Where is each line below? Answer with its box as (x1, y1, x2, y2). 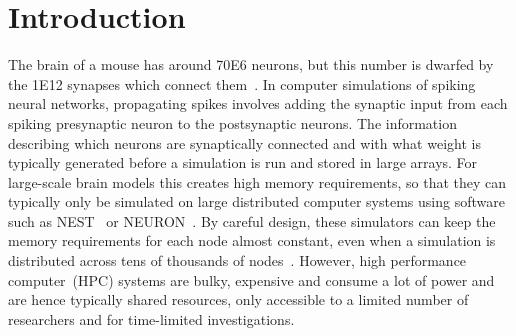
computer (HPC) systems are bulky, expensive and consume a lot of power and (8, 269, 495, 290)
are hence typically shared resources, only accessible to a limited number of (8, 289, 469, 310)
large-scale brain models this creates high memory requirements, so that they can (8, 171, 507, 192)
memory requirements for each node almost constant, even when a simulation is (8, 230, 496, 251)
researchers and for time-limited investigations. (8, 308, 295, 329)
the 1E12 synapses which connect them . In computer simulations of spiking (8, 73, 476, 94)
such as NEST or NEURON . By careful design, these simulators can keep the (8, 210, 496, 231)
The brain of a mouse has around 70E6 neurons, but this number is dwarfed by (8, 54, 494, 75)
